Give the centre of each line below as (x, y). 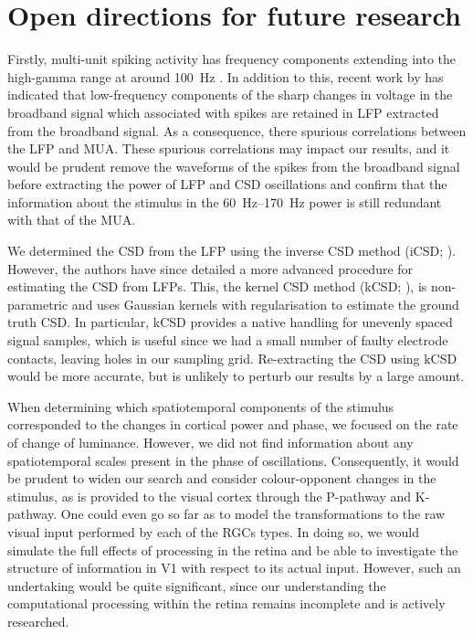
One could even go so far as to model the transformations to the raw (253, 514)
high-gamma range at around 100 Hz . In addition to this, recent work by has (226, 76)
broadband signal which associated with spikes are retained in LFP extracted (223, 112)
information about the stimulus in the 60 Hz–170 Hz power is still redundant (225, 201)
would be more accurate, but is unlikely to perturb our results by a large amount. (236, 376)
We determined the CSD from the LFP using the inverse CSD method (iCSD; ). (232, 251)
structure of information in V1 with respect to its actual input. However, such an (234, 568)
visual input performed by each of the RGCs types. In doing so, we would (214, 531)
